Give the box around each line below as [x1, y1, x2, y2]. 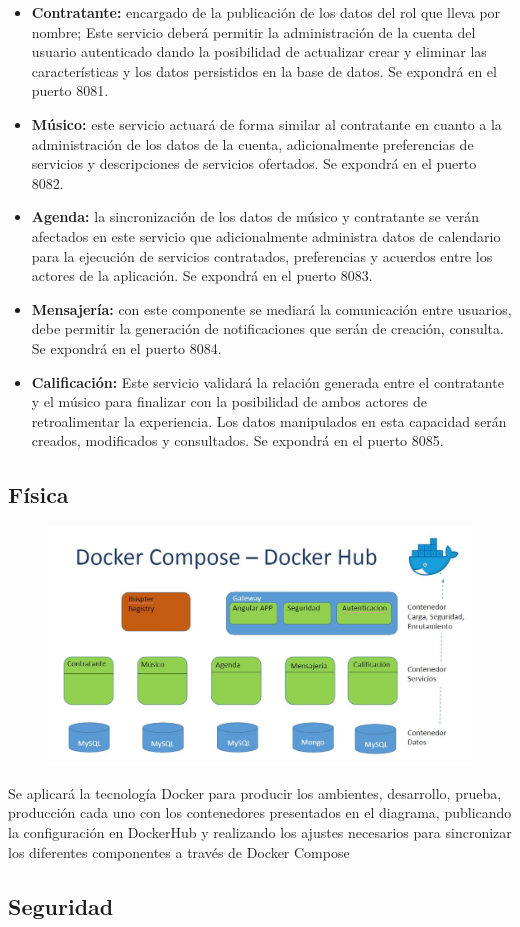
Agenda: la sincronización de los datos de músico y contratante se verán [31, 206, 479, 227]
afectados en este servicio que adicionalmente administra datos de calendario [31, 225, 501, 246]
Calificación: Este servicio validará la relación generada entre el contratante [31, 371, 504, 392]
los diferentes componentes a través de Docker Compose [8, 841, 350, 862]
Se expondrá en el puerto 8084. [31, 337, 222, 358]
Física [8, 479, 69, 510]
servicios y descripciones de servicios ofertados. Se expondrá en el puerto [31, 153, 477, 174]
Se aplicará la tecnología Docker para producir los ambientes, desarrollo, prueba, [8, 782, 502, 803]
